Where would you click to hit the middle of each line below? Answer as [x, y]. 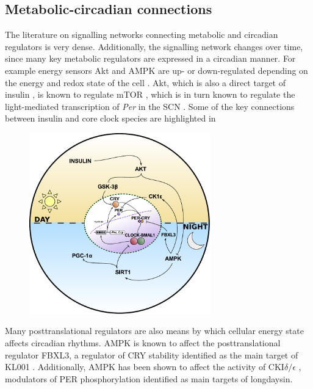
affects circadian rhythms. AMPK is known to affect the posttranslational [143, 342]
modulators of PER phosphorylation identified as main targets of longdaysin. [149, 378]
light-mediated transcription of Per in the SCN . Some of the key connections [150, 106]
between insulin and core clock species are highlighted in [110, 118]
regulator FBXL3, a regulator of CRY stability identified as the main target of [152, 354]
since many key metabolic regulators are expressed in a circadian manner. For [150, 58]
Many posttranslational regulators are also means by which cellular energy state [154, 331]
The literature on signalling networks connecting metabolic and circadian [142, 35]
